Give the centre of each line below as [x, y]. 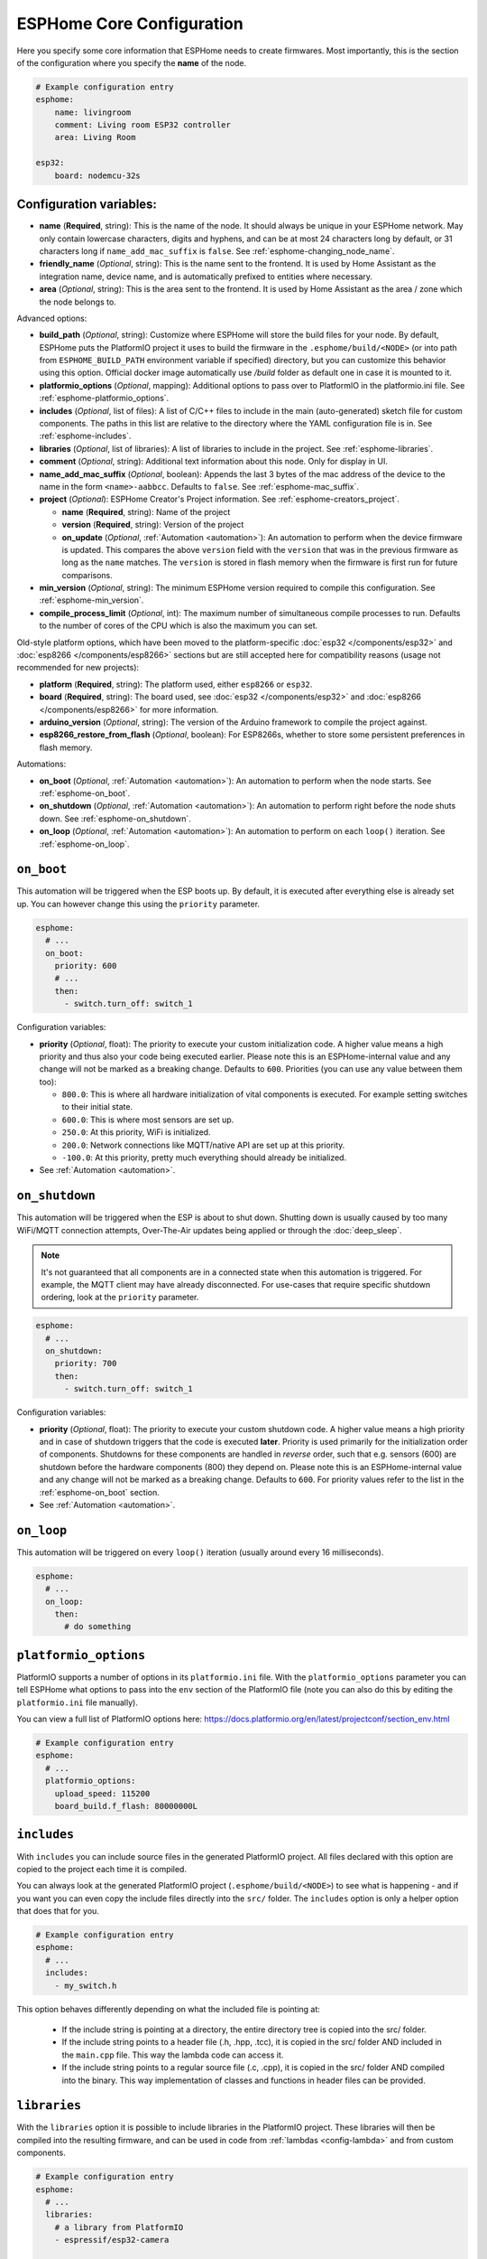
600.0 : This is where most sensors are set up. [148, 1120]
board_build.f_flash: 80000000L [126, 1806]
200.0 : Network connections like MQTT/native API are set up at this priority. [203, 1145]
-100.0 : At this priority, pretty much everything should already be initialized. [204, 1158]
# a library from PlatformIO [119, 2227]
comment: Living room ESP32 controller [143, 125]
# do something [98, 1627]
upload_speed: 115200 [102, 1793]
